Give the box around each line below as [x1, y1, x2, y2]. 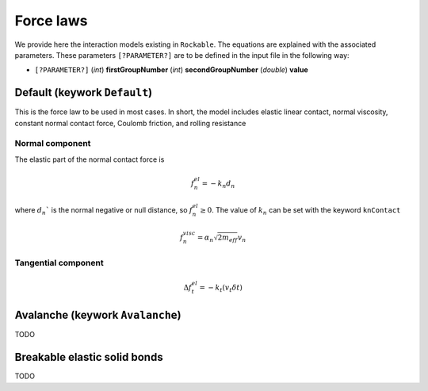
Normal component [14, 138, 91, 149]
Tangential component [14, 258, 104, 269]
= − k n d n [201, 178, 235, 190]
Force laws [14, 12, 88, 29]
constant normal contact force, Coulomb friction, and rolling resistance [14, 118, 246, 128]
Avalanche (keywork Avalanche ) [14, 309, 182, 322]
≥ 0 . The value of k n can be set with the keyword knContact [200, 205, 401, 217]
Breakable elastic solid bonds [14, 351, 163, 364]
